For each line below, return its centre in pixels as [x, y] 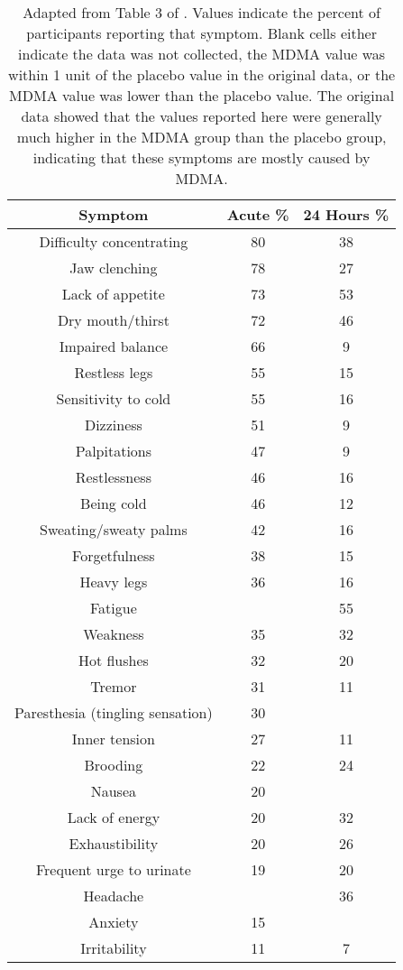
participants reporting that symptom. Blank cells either [201, 33]
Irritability [114, 948]
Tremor [114, 686]
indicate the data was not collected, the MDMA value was [202, 54]
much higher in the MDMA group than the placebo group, [201, 137]
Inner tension [113, 739]
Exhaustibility [114, 843]
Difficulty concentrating [114, 241]
